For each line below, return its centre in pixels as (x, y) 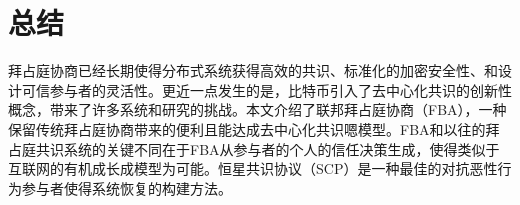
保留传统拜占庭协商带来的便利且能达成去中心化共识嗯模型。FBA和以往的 (247, 128)
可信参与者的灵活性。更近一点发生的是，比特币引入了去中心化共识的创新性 (266, 89)
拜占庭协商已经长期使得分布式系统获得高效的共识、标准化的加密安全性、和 (253, 70)
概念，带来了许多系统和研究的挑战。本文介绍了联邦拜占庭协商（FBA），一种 (257, 109)
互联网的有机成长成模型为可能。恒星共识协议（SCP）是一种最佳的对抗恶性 (253, 168)
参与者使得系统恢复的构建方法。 (126, 187)
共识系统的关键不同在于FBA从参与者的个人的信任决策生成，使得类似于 (267, 148)
